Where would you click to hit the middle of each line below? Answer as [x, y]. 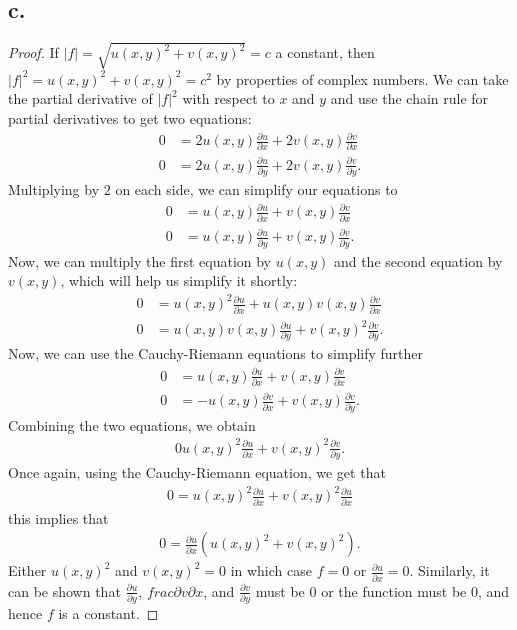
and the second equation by [418, 260]
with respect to [228, 98]
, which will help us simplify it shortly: [179, 280]
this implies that [58, 517]
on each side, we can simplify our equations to [256, 189]
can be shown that [64, 590]
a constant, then [325, 52]
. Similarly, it [449, 570]
